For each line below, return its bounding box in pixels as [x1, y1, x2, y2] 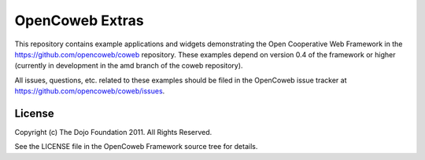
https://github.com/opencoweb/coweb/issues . [14, 86, 165, 96]
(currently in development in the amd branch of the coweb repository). [14, 61, 243, 71]
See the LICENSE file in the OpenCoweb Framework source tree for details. [14, 142, 258, 151]
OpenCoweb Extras [14, 12, 145, 29]
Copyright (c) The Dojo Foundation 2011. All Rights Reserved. [14, 128, 213, 137]
